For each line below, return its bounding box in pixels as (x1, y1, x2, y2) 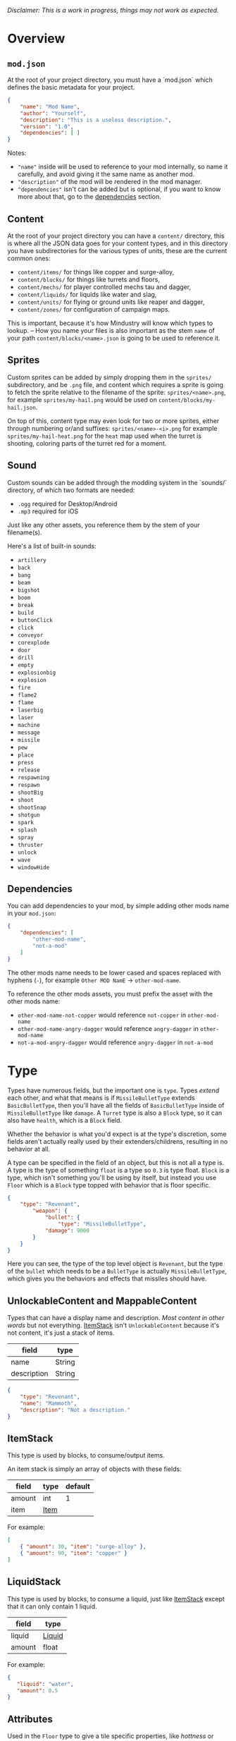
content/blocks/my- (158, 396, 216, 404)
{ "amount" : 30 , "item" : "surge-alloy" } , (20, 1544, 147, 1551)
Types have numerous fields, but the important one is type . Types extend (7, 1086, 220, 1094)
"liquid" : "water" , (16, 1680, 74, 1687)
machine (17, 721, 40, 728)
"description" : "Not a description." (20, 1406, 131, 1413)
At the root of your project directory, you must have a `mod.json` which (7, 75, 213, 84)
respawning (17, 774, 50, 781)
